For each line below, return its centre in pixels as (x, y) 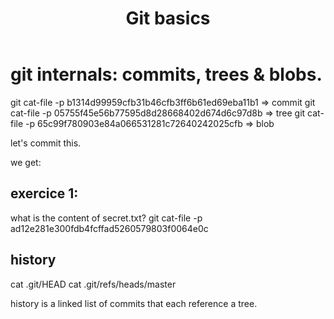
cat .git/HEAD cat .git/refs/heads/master (93, 284)
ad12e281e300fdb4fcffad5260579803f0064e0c (109, 228)
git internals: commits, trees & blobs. (166, 74)
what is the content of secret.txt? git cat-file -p (106, 218)
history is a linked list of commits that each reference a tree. (134, 303)
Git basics (168, 18)
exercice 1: (44, 193)
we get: (26, 162)
